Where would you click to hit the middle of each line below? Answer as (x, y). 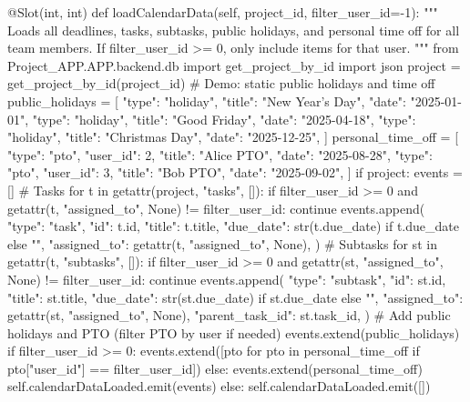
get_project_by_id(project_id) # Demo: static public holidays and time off (221, 83)
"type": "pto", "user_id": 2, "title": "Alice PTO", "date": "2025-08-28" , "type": (220, 154)
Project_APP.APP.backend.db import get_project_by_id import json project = (234, 65)
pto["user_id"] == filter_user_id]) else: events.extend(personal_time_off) (215, 368)
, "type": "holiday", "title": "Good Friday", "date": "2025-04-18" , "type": (220, 119)
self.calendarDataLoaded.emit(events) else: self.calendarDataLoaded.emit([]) (219, 386)
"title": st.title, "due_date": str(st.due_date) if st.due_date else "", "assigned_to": (235, 297)
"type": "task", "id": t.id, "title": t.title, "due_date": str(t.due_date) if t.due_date (233, 226)
